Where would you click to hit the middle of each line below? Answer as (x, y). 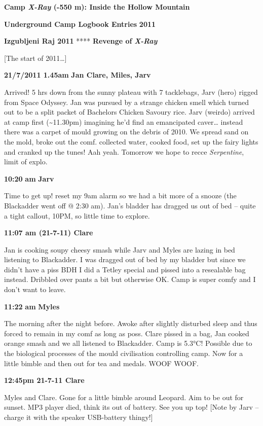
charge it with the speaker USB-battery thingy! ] (79, 417)
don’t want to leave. (35, 289)
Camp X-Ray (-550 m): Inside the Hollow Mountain (97, 7)
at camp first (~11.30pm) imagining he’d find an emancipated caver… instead (124, 121)
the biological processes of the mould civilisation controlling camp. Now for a (124, 353)
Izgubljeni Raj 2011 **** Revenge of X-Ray (81, 41)
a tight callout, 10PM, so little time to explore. (77, 215)
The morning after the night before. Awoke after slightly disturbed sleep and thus (131, 323)
